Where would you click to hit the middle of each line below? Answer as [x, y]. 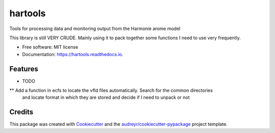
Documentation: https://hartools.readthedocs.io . [73, 54]
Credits [21, 112]
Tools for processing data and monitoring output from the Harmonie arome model [95, 29]
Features [24, 69]
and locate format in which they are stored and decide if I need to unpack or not [106, 97]
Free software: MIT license [50, 47]
